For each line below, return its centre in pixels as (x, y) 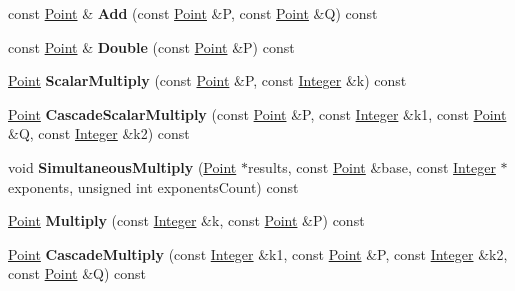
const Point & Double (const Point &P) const (151, 46)
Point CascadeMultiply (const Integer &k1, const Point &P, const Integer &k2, (258, 253)
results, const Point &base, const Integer (371, 166)
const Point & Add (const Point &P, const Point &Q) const (193, 13)
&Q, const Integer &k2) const (99, 133)
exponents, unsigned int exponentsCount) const (153, 186)
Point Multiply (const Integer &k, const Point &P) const (186, 220)
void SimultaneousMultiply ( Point (122, 166)
